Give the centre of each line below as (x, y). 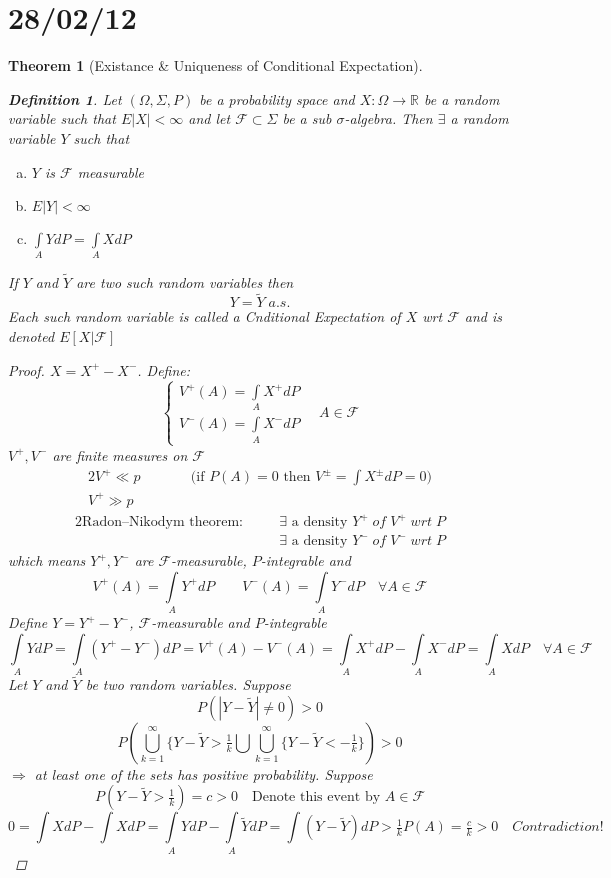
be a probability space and (277, 98)
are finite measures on (120, 454)
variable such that (62, 118)
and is (483, 316)
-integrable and (305, 560)
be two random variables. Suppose (188, 684)
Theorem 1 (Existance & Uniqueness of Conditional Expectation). (215, 65)
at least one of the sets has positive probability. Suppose (203, 773)
